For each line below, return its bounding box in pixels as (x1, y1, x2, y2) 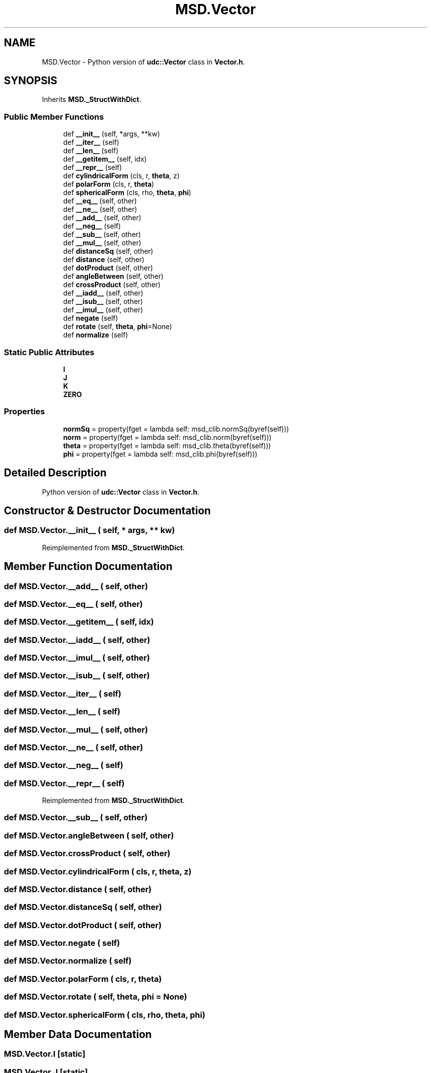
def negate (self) (63, 314, 118, 323)
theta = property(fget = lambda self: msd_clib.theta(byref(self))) (63, 441, 271, 450)
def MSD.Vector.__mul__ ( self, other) (4, 724, 148, 735)
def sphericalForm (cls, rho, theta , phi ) (63, 188, 191, 197)
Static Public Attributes (4, 347, 94, 357)
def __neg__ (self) (63, 222, 121, 231)
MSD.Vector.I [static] (4, 1049, 86, 1059)
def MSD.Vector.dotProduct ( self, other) (4, 920, 162, 930)
